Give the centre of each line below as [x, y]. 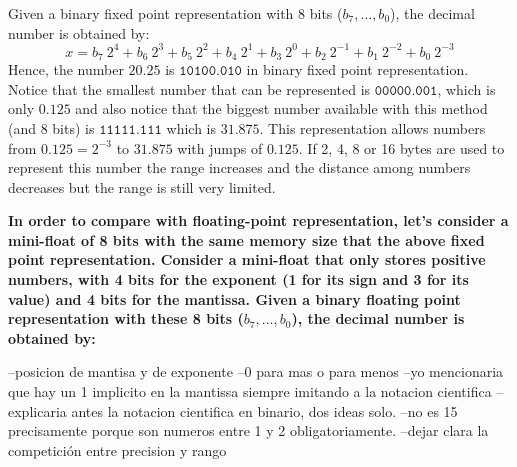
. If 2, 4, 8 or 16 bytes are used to [401, 147]
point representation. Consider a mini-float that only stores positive [247, 259]
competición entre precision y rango [117, 449]
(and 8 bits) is [51, 127]
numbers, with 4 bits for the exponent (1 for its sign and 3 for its [238, 279]
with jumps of [220, 147]
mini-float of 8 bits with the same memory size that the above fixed [246, 239]
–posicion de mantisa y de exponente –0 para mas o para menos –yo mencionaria [256, 371]
